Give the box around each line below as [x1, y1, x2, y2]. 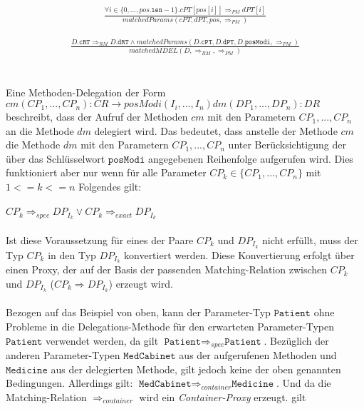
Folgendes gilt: [78, 179, 142, 194]
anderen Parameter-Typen [6, 348, 120, 363]
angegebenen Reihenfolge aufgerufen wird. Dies [147, 151, 353, 166]
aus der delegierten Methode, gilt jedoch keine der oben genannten [51, 361, 341, 376]
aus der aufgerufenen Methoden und [179, 348, 337, 363]
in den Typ [48, 247, 96, 262]
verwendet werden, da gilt [46, 333, 159, 348]
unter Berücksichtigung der [228, 137, 346, 152]
